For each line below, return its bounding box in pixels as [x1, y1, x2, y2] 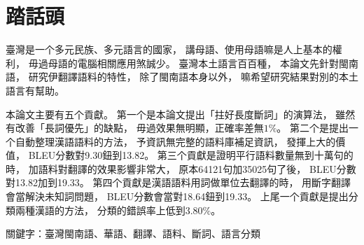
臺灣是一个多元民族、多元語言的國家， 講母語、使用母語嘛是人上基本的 [6, 42, 332, 57]
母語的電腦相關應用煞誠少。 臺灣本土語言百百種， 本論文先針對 [48, 55, 339, 70]
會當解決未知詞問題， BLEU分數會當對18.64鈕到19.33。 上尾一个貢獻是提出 [6, 189, 349, 204]
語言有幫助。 [6, 83, 64, 97]
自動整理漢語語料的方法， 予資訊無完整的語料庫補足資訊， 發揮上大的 [15, 134, 336, 148]
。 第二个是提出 [276, 120, 349, 135]
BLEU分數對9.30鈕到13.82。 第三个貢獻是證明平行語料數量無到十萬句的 [28, 148, 353, 162]
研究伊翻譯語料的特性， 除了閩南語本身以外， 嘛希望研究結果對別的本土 [28, 69, 358, 84]
